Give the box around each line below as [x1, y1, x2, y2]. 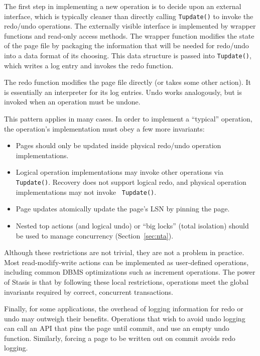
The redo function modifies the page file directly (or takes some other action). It [4, 77, 251, 87]
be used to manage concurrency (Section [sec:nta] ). [16, 230, 174, 241]
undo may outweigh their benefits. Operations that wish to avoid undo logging [4, 313, 245, 323]
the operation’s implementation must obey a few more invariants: [4, 123, 205, 134]
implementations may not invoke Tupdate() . [16, 186, 157, 197]
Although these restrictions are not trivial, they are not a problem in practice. [4, 247, 244, 258]
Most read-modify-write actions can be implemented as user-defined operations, [4, 257, 249, 267]
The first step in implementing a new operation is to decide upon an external [4, 1, 241, 11]
